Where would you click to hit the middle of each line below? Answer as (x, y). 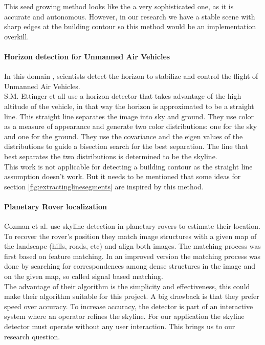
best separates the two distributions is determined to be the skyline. (111, 156)
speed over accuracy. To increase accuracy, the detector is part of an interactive (129, 306)
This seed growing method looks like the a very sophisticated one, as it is (119, 6)
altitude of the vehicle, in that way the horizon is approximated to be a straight (129, 106)
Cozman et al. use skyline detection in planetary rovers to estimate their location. (132, 226)
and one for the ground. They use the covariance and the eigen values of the (124, 136)
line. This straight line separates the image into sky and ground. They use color (129, 116)
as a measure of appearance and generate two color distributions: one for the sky (131, 126)
